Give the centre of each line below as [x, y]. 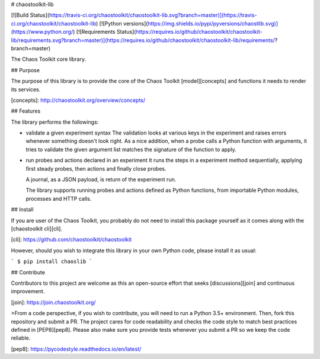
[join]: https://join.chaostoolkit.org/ [53, 302]
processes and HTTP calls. [59, 198]
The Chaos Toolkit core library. [49, 59]
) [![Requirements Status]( [105, 32]
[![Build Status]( [30, 15]
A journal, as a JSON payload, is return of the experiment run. [101, 179]
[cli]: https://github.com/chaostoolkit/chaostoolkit [71, 239]
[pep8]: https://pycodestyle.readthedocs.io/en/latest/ [76, 349]
